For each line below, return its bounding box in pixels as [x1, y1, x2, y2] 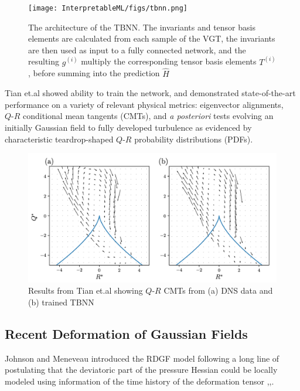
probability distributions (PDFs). [134, 132, 253, 145]
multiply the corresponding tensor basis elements [81, 55, 257, 67]
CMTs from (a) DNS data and [163, 284, 273, 297]
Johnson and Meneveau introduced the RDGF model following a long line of [5, 352, 279, 364]
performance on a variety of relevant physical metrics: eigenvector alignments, [5, 98, 284, 110]
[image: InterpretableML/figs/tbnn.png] [28, 4, 188, 12]
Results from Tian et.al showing [28, 284, 143, 297]
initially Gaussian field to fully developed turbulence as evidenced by [5, 121, 252, 134]
